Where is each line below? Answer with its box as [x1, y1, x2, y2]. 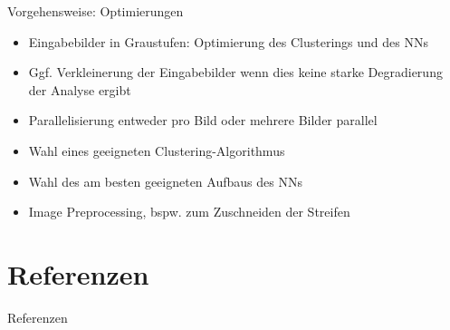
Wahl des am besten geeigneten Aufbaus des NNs [28, 171, 302, 190]
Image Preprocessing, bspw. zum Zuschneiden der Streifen [28, 202, 350, 221]
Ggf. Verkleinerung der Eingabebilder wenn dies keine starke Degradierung [28, 63, 443, 82]
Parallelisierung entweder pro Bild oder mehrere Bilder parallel [28, 111, 378, 130]
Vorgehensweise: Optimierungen [7, 2, 184, 20]
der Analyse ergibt [28, 80, 131, 99]
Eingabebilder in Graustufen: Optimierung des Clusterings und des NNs [28, 32, 428, 51]
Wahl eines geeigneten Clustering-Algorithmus [28, 141, 285, 160]
